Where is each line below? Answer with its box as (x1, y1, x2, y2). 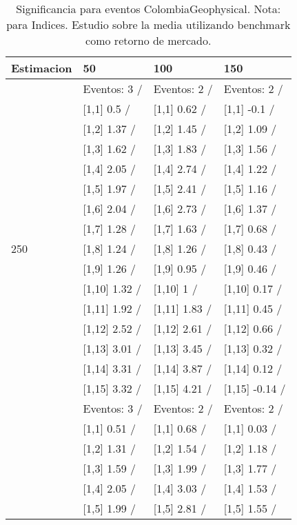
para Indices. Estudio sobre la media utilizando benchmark (6, 17, 291, 32)
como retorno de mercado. (85, 32, 212, 48)
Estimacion (11, 60, 72, 76)
